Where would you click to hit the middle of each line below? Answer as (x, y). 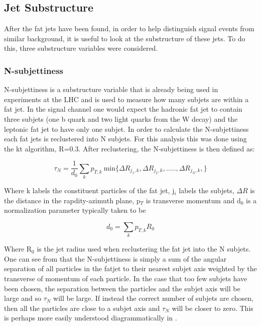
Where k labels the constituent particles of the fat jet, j (89, 190)
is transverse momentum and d (193, 200)
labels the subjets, (207, 190)
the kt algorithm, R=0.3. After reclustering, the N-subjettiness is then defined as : (129, 148)
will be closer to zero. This (213, 308)
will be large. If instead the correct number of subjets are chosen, (153, 298)
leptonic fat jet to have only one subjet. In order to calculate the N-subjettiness (126, 129)
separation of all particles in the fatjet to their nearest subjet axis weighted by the (130, 268)
